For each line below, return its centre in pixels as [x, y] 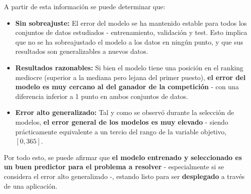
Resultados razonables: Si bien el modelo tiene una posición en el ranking [129, 67]
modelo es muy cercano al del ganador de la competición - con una [127, 87]
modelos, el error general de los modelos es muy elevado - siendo [122, 121]
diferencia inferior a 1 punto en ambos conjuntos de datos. [102, 96]
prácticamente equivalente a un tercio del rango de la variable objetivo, [121, 131]
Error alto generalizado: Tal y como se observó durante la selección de [125, 112]
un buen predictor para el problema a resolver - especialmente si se [114, 167]
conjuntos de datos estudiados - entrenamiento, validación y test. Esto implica [131, 32]
